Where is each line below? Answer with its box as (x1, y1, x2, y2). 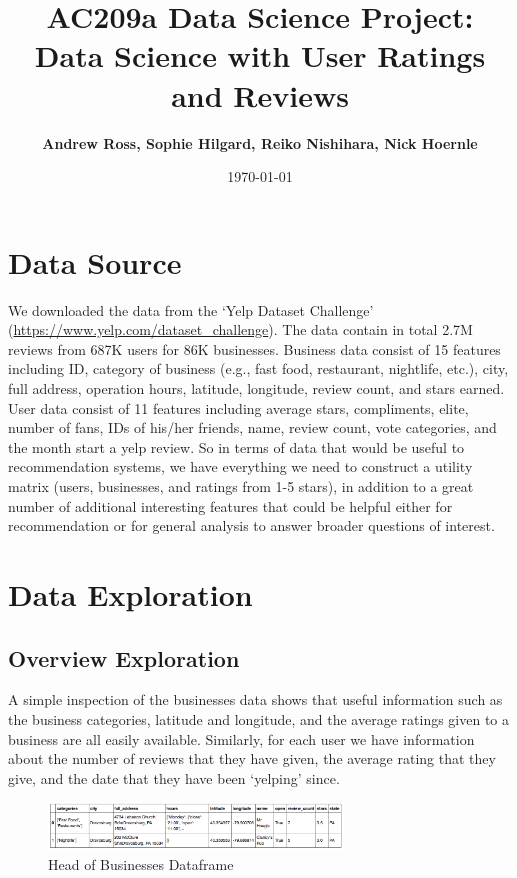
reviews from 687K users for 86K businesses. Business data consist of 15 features (8, 338, 501, 359)
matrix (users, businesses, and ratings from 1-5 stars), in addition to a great (8, 475, 474, 496)
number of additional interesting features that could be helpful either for (8, 495, 453, 516)
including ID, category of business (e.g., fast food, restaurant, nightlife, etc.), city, (8, 358, 509, 379)
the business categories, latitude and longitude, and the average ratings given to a (8, 708, 510, 729)
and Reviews (171, 74, 349, 115)
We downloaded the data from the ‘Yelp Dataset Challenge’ (8, 299, 374, 320)
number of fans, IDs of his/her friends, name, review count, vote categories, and (8, 417, 497, 438)
